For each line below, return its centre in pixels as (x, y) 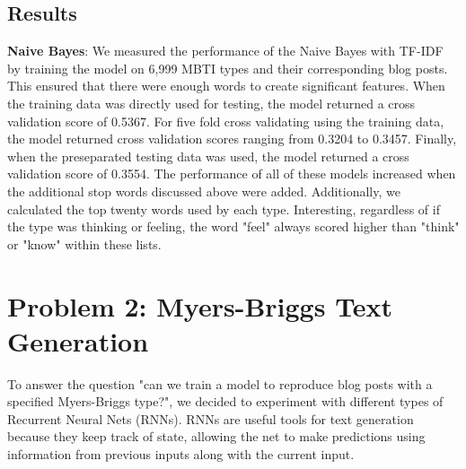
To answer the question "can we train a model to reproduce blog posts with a (220, 383)
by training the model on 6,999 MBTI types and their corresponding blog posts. (228, 68)
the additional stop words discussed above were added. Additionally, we (204, 191)
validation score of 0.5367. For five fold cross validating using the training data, (226, 121)
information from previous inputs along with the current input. (181, 454)
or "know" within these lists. (84, 243)
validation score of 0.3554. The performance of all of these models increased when (232, 174)
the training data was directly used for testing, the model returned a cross (211, 103)
